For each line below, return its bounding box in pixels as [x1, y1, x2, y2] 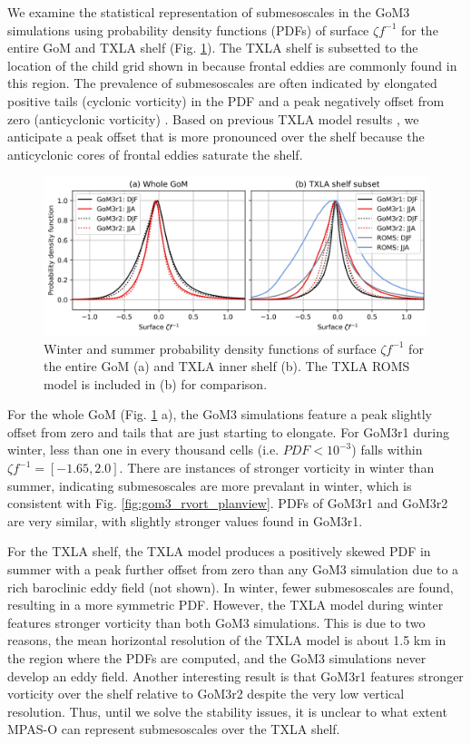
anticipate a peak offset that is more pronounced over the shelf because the [7, 127, 425, 146]
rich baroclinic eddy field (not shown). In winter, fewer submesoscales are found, [7, 577, 454, 596]
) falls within [351, 440, 423, 459]
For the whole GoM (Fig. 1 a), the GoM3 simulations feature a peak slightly [7, 405, 432, 424]
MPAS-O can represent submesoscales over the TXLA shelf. [7, 720, 340, 739]
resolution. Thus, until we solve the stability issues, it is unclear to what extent [7, 701, 447, 720]
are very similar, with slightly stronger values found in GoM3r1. [7, 511, 363, 530]
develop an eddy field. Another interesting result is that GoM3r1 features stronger [7, 666, 464, 685]
